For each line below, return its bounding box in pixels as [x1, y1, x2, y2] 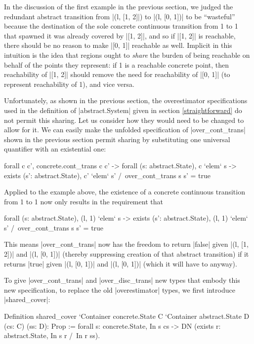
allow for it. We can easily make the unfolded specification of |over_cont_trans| [4, 124, 246, 135]
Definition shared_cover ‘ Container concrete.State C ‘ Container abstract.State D [4, 311, 250, 321]
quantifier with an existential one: [4, 144, 106, 154]
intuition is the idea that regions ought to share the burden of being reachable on [4, 49, 250, 60]
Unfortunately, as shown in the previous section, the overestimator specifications [4, 95, 248, 106]
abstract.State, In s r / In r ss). [4, 330, 100, 341]
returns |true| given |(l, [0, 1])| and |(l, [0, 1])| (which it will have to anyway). [4, 258, 237, 268]
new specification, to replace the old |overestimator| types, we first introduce [4, 284, 235, 295]
